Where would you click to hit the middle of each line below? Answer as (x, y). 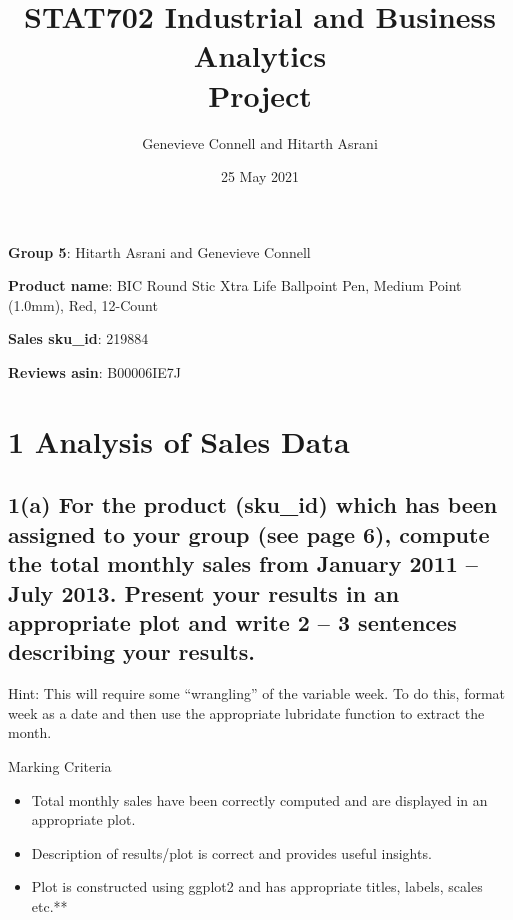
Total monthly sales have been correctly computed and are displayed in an (259, 799)
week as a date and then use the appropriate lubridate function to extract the (246, 712)
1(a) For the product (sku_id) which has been (253, 504)
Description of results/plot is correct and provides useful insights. (231, 852)
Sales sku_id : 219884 (78, 338)
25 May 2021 (260, 176)
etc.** (49, 905)
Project (260, 94)
